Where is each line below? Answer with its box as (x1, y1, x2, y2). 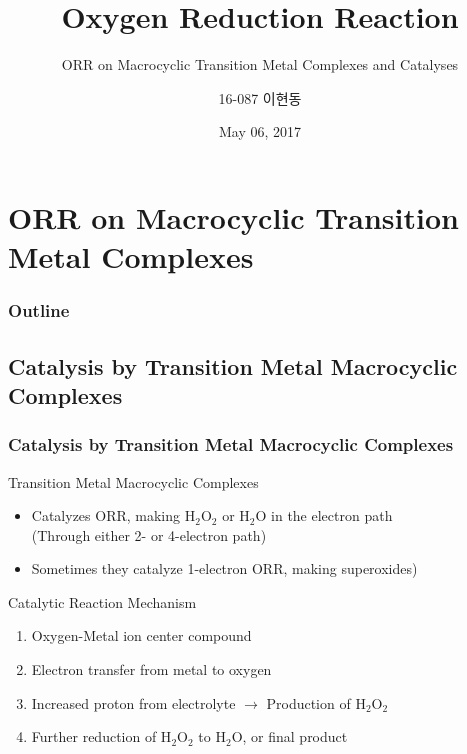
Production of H (266, 692, 366, 713)
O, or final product (231, 726, 348, 747)
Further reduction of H (31, 726, 172, 747)
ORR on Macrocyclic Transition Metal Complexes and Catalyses (61, 54, 459, 75)
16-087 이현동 (218, 87, 302, 108)
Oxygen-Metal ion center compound (31, 625, 252, 646)
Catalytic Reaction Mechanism (8, 591, 197, 612)
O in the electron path (255, 505, 393, 526)
